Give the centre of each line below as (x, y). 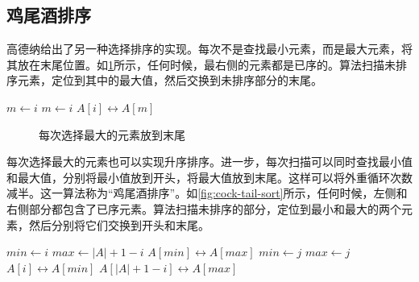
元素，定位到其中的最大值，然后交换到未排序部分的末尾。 (170, 80)
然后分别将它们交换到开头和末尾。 (119, 224)
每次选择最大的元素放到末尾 (112, 134)
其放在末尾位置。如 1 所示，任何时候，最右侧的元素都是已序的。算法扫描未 (201, 64)
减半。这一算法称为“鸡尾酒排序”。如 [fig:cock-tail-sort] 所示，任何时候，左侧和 (207, 193)
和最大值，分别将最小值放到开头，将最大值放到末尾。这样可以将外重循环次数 (209, 177)
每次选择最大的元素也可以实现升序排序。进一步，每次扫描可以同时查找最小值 (209, 162)
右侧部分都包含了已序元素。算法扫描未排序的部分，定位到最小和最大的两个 (204, 208)
